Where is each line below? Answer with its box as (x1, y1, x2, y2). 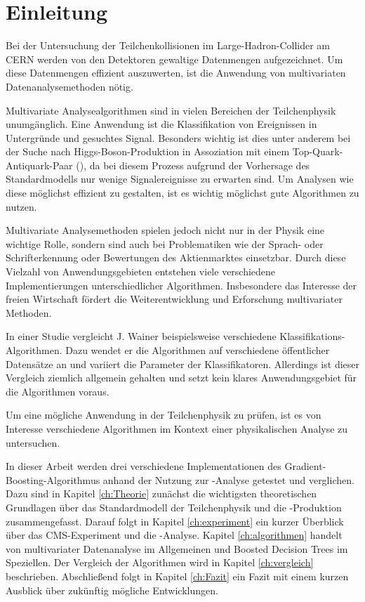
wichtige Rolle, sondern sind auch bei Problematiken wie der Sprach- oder (6, 236, 324, 251)
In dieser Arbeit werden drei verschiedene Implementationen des (6, 459, 281, 473)
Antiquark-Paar (6, 157, 73, 172)
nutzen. (6, 199, 37, 214)
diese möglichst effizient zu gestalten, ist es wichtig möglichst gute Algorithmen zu (6, 185, 359, 200)
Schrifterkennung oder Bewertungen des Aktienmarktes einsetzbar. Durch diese (6, 250, 346, 265)
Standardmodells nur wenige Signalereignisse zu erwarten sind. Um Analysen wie (6, 171, 354, 186)
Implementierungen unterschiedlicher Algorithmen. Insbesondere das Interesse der (6, 277, 357, 292)
